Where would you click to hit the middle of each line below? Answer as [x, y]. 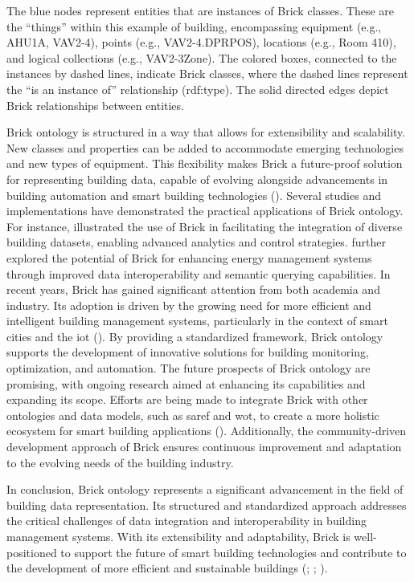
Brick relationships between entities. [95, 105]
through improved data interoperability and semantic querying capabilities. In [199, 273]
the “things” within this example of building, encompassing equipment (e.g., [194, 26]
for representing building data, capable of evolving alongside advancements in [197, 179]
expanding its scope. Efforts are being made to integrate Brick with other [187, 399]
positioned [32, 552]
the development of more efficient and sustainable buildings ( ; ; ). [167, 568]
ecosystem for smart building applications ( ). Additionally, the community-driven [207, 431]
